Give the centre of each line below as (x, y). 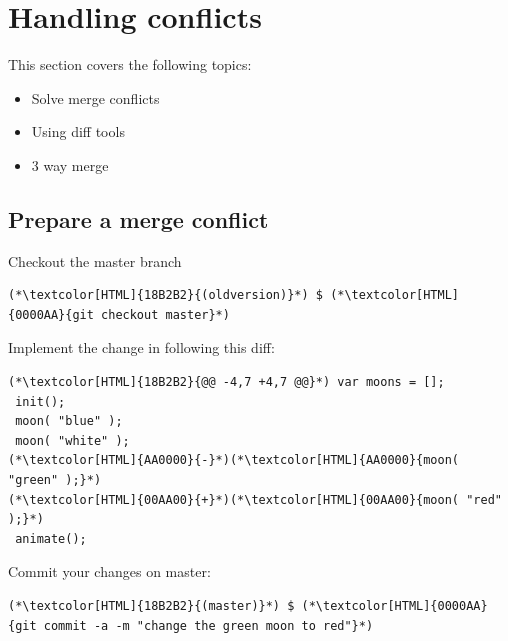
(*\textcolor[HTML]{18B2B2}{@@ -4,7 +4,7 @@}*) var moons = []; (226, 382)
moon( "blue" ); (69, 421)
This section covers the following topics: (130, 64)
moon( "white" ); (72, 440)
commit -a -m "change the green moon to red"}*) (208, 625)
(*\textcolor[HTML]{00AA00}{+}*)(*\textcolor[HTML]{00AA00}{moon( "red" (255, 499)
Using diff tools (78, 131)
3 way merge (70, 164)
